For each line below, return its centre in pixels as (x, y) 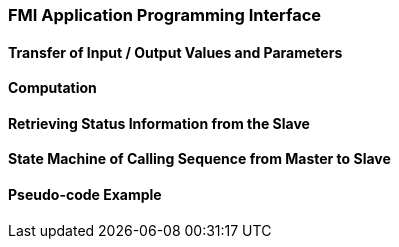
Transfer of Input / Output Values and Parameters (175, 52)
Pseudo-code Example (85, 195)
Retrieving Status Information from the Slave (159, 123)
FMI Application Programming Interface (165, 15)
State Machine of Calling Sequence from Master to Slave (199, 159)
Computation (52, 88)
